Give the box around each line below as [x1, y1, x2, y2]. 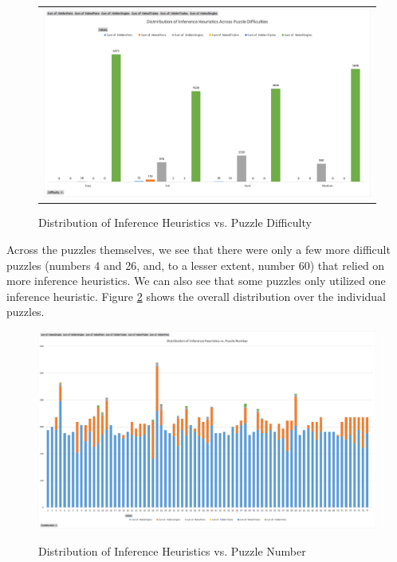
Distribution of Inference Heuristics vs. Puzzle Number [38, 542, 306, 559]
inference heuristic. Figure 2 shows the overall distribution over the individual [6, 287, 387, 304]
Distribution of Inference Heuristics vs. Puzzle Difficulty [38, 214, 312, 231]
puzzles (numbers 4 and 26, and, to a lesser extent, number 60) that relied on [6, 256, 385, 273]
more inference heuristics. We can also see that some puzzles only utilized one [6, 272, 386, 289]
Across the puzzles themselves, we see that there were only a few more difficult [6, 241, 391, 258]
